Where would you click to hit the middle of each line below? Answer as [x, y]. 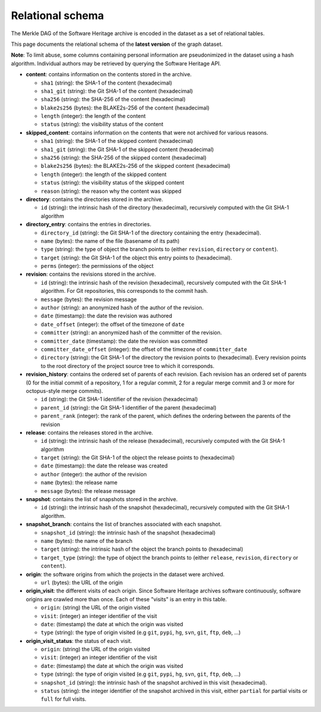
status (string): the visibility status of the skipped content [112, 183]
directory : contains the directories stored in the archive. [95, 199]
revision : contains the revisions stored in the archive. [91, 274]
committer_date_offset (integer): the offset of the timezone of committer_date [144, 349]
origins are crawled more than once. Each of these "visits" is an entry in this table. [126, 599]
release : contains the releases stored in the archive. [89, 432]
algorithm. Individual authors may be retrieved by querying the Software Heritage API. [116, 63]
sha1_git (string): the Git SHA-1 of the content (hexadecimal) [117, 91]
